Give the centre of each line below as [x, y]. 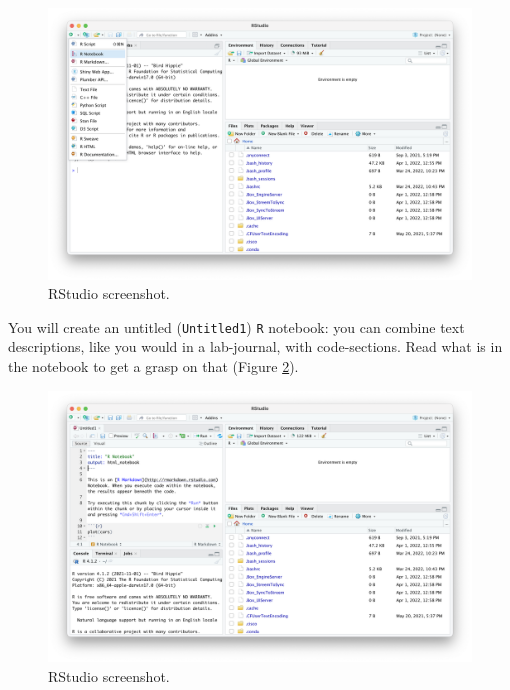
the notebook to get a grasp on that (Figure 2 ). [153, 366]
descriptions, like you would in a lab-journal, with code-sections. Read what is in [255, 346]
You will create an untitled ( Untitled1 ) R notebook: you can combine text [236, 326]
